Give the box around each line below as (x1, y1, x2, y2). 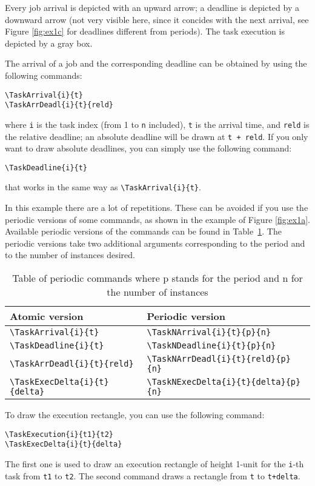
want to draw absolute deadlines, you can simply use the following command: (5, 142, 292, 155)
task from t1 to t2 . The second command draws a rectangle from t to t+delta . (5, 469, 300, 482)
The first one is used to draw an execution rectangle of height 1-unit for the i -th (5, 457, 304, 470)
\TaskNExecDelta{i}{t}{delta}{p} (147, 377, 301, 387)
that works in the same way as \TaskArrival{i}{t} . (5, 181, 201, 193)
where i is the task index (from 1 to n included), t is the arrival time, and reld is (5, 118, 310, 130)
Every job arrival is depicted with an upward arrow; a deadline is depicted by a (5, 1, 299, 13)
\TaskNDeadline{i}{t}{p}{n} (147, 341, 276, 351)
